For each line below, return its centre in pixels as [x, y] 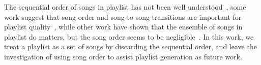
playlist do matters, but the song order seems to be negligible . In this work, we [129, 36]
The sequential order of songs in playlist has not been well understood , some [125, 7]
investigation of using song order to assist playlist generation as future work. [123, 56]
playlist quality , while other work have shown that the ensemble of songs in [123, 27]
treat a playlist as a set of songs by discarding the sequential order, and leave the [130, 46]
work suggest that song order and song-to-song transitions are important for [123, 17]
